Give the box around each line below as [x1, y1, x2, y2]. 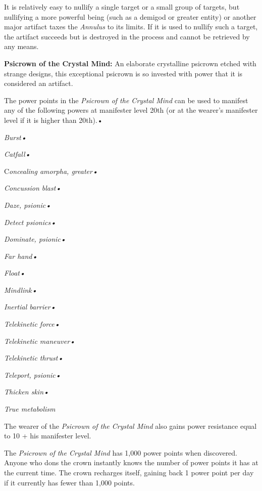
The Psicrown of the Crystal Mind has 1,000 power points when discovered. [4, 447, 238, 458]
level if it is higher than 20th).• [4, 114, 103, 125]
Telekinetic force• [4, 319, 60, 329]
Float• [4, 267, 25, 278]
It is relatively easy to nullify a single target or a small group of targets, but [4, 2, 240, 12]
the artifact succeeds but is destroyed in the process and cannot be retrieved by [4, 31, 250, 41]
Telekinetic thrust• [4, 352, 64, 363]
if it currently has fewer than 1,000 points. [4, 477, 135, 487]
